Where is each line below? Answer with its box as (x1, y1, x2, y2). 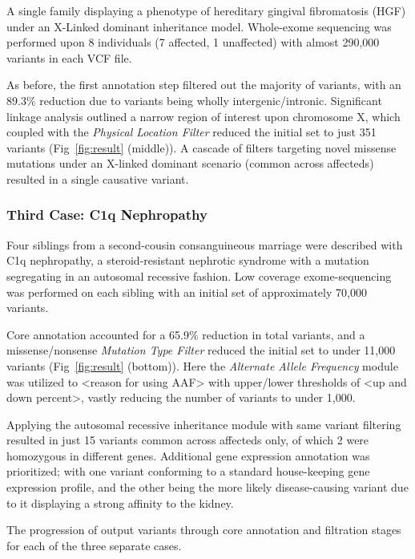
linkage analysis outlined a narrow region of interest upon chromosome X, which (6, 107, 401, 124)
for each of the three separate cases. (6, 537, 182, 553)
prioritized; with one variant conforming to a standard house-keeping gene (6, 463, 370, 480)
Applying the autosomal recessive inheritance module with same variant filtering (6, 415, 401, 432)
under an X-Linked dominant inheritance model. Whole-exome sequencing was (6, 18, 392, 34)
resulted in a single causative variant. (6, 170, 189, 187)
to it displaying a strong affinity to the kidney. (6, 494, 234, 511)
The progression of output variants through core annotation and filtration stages (6, 521, 401, 538)
